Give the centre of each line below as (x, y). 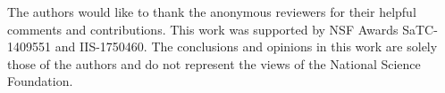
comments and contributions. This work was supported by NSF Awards (203, 29)
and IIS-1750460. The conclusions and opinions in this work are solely (246, 46)
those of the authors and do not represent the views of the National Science (214, 63)
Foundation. (40, 81)
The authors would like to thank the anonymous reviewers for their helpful (212, 12)
